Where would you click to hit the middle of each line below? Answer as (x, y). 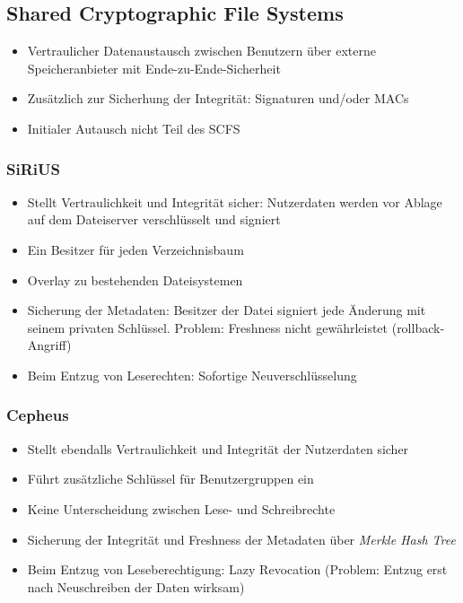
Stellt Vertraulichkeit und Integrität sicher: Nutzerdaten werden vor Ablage (235, 201)
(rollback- (418, 327)
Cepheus (38, 415)
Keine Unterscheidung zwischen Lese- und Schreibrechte (181, 508)
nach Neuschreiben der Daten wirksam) (136, 586)
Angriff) (49, 345)
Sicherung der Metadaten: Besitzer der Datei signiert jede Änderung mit (227, 310)
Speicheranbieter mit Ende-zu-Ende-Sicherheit (154, 68)
